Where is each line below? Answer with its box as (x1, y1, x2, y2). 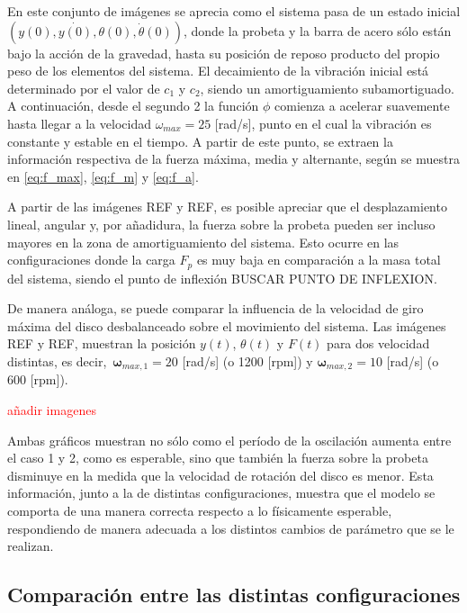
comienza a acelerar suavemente (274, 96, 450, 115)
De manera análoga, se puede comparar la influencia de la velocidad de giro (7, 299, 424, 318)
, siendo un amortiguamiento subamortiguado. (200, 78, 454, 97)
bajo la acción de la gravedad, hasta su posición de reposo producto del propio (7, 43, 440, 62)
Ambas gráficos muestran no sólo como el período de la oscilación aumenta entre (7, 430, 452, 449)
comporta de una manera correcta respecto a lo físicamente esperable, (7, 500, 392, 519)
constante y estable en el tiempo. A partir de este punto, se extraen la (7, 131, 393, 150)
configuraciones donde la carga (7, 250, 175, 269)
